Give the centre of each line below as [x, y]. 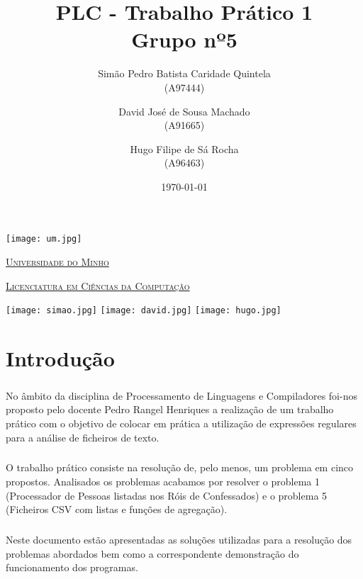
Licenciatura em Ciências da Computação [98, 285]
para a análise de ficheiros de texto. [83, 437]
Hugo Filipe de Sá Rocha [184, 148]
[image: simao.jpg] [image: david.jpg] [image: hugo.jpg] [144, 311]
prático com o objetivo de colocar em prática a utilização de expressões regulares [181, 423]
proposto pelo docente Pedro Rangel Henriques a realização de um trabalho [170, 409]
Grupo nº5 [184, 39]
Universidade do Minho [57, 262]
